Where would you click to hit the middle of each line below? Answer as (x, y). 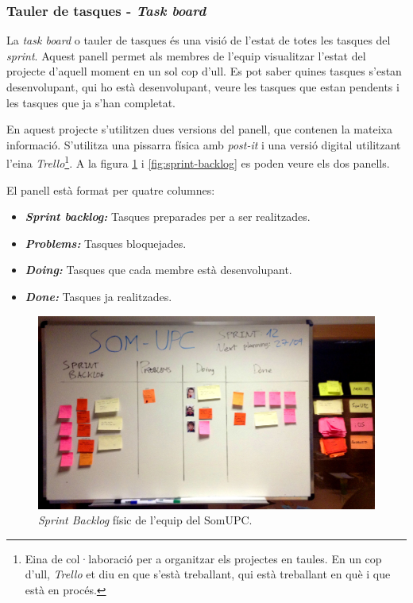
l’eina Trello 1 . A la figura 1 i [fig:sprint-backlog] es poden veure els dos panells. (198, 162)
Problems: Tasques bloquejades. (106, 243)
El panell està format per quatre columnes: (111, 189)
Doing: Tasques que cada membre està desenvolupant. (158, 270)
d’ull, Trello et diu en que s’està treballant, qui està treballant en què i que (208, 574)
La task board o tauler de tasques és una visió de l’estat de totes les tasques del (199, 40)
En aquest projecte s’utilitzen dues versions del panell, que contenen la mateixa (199, 129)
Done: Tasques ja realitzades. (98, 296)
